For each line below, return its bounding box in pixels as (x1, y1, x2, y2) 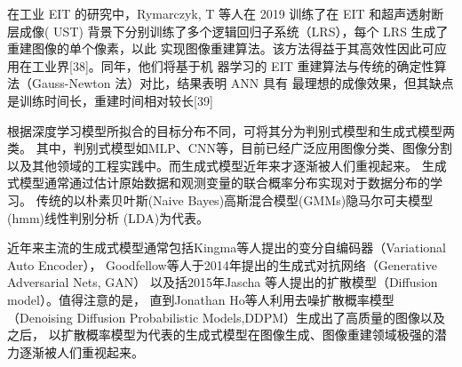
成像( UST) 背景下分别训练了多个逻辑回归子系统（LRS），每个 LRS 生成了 (19, 21, 449, 40)
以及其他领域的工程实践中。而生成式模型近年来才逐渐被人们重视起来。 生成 (7, 156, 447, 174)
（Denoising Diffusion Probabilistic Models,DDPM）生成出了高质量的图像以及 (7, 307, 446, 326)
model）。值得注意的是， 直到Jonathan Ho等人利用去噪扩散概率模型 (7, 290, 394, 308)
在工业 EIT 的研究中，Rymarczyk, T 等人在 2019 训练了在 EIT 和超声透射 (7, 4, 432, 22)
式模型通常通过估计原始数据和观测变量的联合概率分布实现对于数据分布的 (7, 173, 430, 192)
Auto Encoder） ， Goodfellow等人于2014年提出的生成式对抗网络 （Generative (7, 255, 437, 274)
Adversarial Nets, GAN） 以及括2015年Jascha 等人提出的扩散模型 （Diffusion (7, 273, 438, 291)
